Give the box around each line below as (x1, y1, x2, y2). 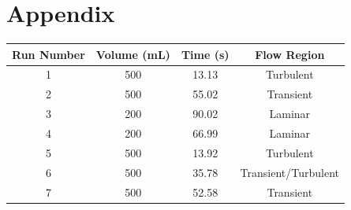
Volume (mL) (95, 46, 170, 62)
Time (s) (181, 46, 230, 62)
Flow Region (255, 46, 325, 62)
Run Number (12, 46, 85, 62)
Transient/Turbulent (240, 164, 339, 180)
